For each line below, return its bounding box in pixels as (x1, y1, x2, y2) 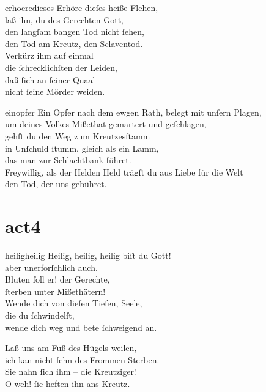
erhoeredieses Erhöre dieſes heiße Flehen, (5, 1, 158, 13)
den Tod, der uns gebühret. (5, 177, 107, 190)
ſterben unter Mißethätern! (5, 284, 106, 297)
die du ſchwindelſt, (5, 309, 75, 321)
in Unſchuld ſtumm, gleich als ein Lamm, (5, 141, 159, 154)
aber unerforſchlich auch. (5, 261, 98, 273)
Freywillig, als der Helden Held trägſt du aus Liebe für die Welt (5, 165, 243, 178)
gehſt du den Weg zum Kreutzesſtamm (5, 129, 150, 142)
